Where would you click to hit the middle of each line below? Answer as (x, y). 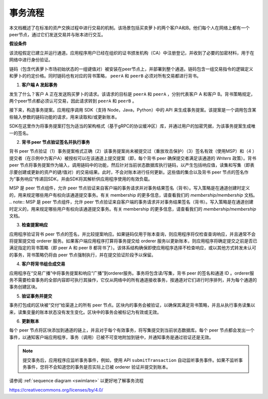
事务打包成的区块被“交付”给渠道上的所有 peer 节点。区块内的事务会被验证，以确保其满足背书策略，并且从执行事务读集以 (132, 305)
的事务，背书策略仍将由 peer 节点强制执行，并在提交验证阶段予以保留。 (83, 255)
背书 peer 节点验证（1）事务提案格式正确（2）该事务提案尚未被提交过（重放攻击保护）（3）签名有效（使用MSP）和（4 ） (133, 151)
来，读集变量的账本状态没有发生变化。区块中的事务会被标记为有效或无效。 (85, 312)
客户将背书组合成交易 (43, 264)
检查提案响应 (35, 225)
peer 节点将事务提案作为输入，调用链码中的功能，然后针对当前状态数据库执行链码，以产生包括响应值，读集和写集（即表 (132, 165)
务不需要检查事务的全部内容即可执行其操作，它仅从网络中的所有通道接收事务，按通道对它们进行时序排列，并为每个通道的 (133, 280)
